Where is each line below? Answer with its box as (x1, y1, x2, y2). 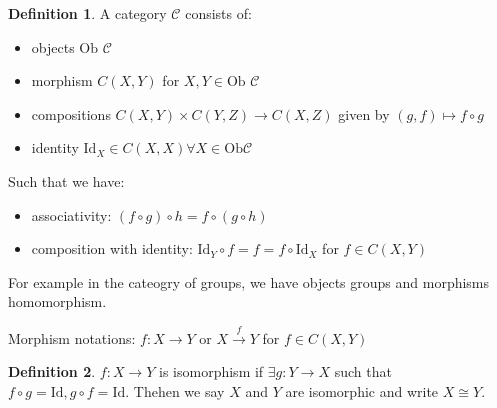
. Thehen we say (125, 380, 225, 401)
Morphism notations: (8, 327, 136, 348)
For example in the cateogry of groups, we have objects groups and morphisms (8, 271, 490, 292)
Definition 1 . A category (8, 3, 167, 23)
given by (338, 103, 390, 124)
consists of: (185, 3, 252, 23)
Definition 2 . (8, 361, 96, 382)
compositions (31, 103, 111, 124)
